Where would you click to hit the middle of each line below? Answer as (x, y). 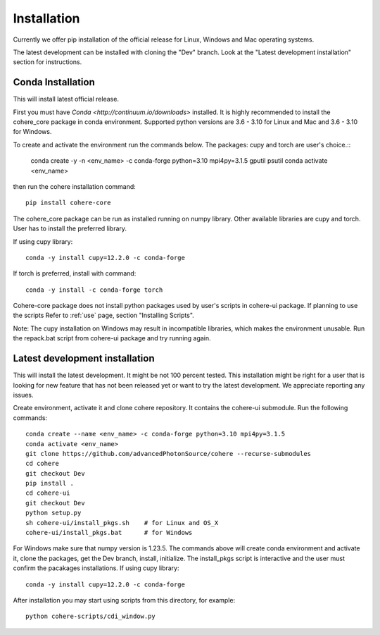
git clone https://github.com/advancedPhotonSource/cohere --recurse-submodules (169, 454)
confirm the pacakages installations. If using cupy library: (96, 568)
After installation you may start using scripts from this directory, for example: (124, 600)
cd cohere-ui (48, 493)
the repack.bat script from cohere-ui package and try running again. (112, 338)
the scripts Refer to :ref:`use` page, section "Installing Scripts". (104, 315)
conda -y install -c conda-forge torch (94, 290)
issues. (24, 395)
